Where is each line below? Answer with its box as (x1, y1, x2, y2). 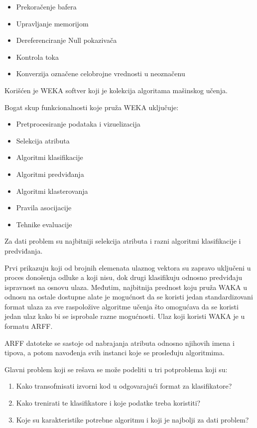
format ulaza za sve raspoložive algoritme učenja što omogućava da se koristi (4, 301, 239, 311)
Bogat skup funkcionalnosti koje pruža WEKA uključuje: (4, 102, 179, 112)
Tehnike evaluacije (16, 219, 72, 229)
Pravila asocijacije (16, 202, 72, 213)
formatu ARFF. (4, 321, 53, 331)
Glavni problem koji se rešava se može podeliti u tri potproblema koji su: (4, 364, 228, 374)
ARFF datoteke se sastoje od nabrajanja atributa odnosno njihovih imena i (4, 337, 235, 348)
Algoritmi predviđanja (16, 168, 84, 179)
